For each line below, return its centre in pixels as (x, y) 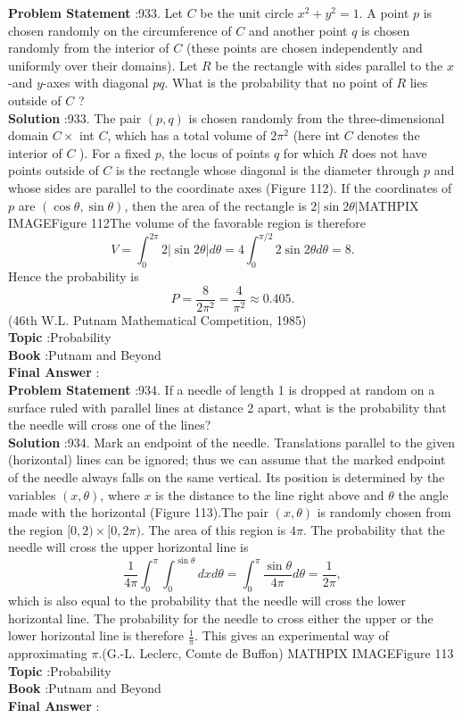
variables (32, 494)
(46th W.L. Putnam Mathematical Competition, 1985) (157, 319)
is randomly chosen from (384, 512)
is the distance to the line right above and (270, 494)
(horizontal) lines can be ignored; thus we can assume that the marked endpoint (227, 459)
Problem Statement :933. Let (95, 13)
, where (120, 494)
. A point (384, 13)
